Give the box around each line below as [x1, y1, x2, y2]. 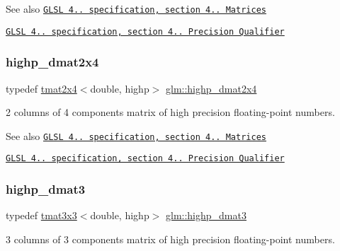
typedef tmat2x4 [6, 81, 77, 95]
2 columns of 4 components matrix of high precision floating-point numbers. [6, 105, 335, 119]
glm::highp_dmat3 [166, 208, 246, 223]
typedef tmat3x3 [6, 208, 77, 223]
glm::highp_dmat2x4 [166, 81, 257, 95]
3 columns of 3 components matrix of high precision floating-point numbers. [6, 231, 335, 246]
